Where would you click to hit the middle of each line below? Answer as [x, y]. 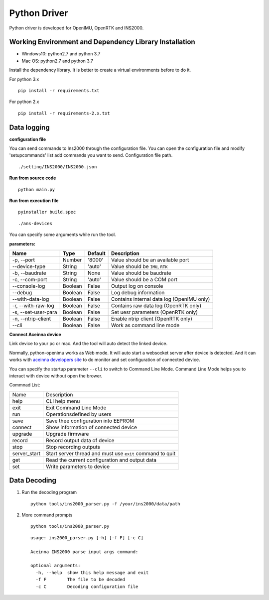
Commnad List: [25, 385]
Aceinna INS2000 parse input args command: [84, 552]
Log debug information [138, 293]
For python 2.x [24, 102]
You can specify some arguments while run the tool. [63, 235]
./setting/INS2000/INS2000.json [58, 167]
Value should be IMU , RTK [139, 266]
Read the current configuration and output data [101, 460]
